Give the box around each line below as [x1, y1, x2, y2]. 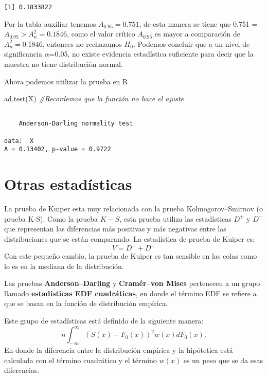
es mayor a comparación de [154, 28, 240, 39]
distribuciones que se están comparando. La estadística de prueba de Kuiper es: [4, 234, 255, 244]
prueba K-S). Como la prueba [4, 213, 98, 224]
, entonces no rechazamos [42, 38, 122, 49]
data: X [4, 137, 34, 145]
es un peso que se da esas [183, 354, 263, 365]
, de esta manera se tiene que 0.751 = [139, 18, 258, 29]
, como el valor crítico [67, 28, 135, 39]
